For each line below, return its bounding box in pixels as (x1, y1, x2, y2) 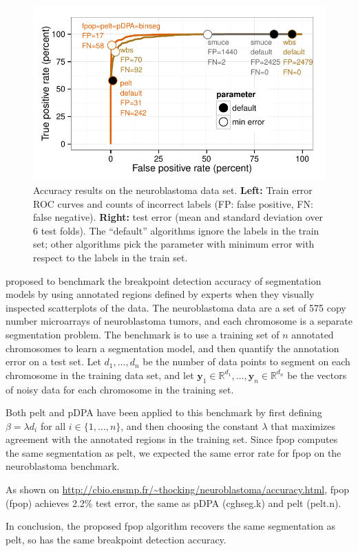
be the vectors (287, 367, 347, 382)
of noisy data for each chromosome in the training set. (6, 382, 234, 396)
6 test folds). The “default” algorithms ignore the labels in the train (33, 223, 319, 237)
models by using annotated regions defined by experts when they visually (6, 287, 315, 301)
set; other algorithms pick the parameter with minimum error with (33, 237, 315, 251)
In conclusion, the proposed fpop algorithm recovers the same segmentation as (6, 519, 335, 533)
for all (40, 418, 66, 433)
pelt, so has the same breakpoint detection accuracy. (6, 532, 227, 546)
